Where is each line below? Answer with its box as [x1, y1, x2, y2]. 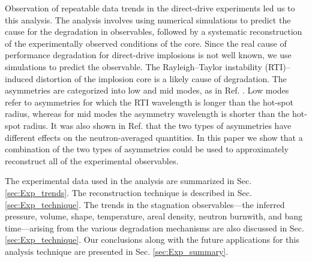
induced [5, 72, 34, 85]
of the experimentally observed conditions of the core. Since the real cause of [5, 37, 287, 49]
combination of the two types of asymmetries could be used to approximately [5, 143, 289, 155]
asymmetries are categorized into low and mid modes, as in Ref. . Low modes [5, 84, 289, 97]
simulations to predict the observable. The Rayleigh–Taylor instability [5, 60, 262, 73]
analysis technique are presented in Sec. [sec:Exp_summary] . [5, 245, 229, 257]
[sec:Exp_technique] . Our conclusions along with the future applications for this [5, 233, 299, 246]
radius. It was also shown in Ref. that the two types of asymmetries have [23, 119, 292, 131]
